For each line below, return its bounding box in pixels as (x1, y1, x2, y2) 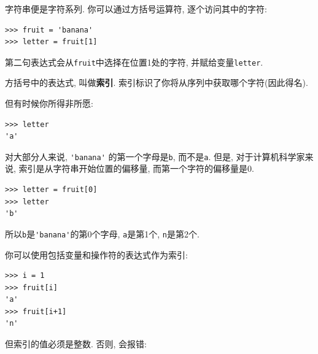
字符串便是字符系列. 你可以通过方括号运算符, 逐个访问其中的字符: (5, 2, 267, 15)
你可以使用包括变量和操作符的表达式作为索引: (5, 248, 188, 261)
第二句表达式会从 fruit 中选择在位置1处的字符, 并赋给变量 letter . (5, 55, 263, 68)
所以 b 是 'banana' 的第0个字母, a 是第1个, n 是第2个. (5, 227, 200, 240)
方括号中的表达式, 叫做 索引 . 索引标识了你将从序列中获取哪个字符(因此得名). (5, 76, 308, 89)
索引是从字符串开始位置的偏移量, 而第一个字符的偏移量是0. (18, 162, 254, 175)
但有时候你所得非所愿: (5, 97, 93, 110)
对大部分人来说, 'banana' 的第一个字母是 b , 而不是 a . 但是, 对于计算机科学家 (5, 150, 305, 163)
